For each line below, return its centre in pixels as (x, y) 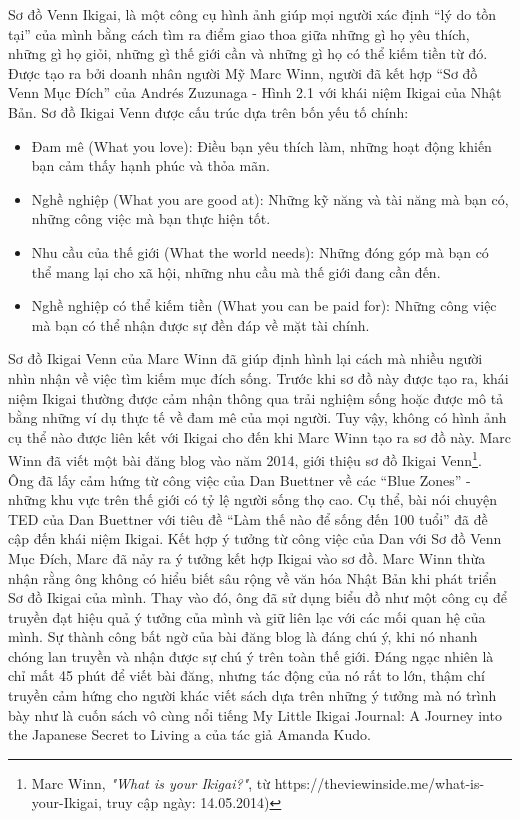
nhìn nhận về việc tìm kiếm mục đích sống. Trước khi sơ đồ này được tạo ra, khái (258, 377)
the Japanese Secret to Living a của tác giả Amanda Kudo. (189, 734)
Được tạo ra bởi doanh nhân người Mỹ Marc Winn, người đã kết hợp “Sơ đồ (243, 72)
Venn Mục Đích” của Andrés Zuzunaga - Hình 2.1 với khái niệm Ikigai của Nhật (255, 92)
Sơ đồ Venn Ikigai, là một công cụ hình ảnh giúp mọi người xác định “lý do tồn (252, 14)
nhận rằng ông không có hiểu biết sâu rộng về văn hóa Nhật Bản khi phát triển (252, 577)
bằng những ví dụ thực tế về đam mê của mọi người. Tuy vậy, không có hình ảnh (257, 417)
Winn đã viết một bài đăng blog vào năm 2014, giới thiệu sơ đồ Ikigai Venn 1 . (245, 458)
